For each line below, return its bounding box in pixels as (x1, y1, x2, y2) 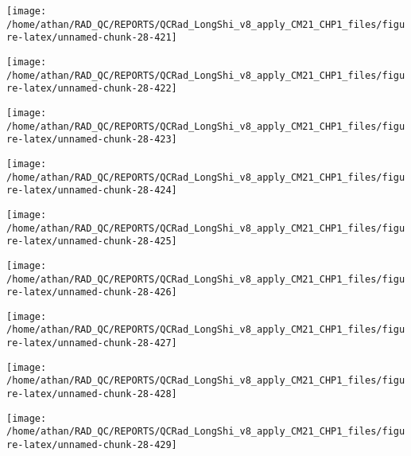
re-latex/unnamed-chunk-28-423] (6, 134, 177, 146)
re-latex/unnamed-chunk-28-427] (6, 337, 177, 349)
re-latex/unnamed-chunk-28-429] (6, 439, 177, 451)
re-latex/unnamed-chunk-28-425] (6, 236, 177, 247)
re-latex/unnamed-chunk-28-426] (6, 286, 177, 298)
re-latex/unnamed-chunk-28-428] (6, 388, 177, 400)
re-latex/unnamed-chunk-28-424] (6, 185, 177, 197)
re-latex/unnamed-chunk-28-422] (6, 83, 177, 95)
